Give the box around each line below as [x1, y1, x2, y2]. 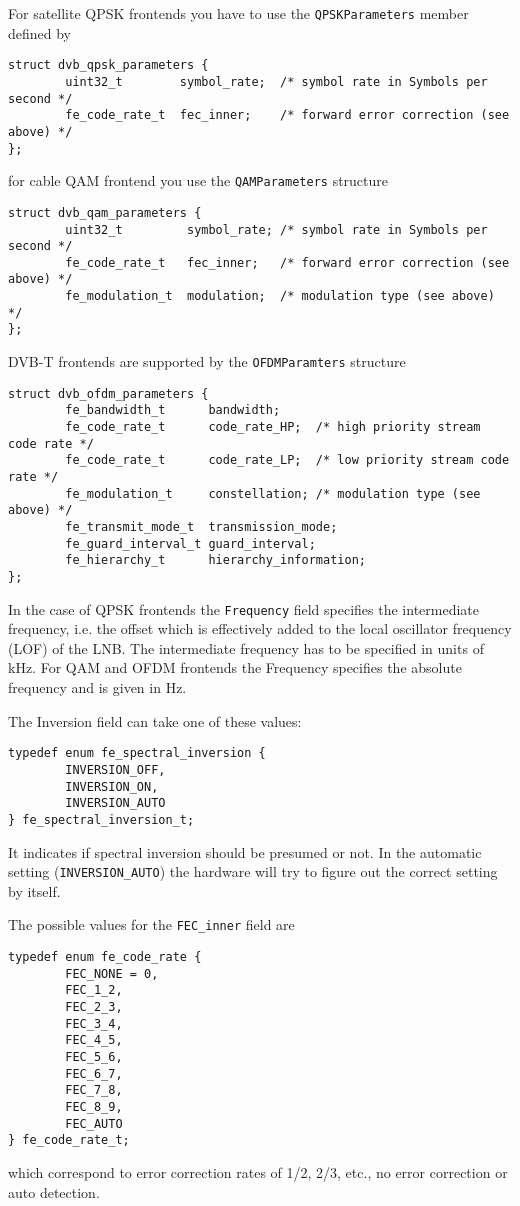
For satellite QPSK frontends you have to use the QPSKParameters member [8, 3, 469, 23]
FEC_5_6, [65, 1049, 123, 1064]
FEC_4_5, [65, 1033, 123, 1048]
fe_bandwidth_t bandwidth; [65, 403, 281, 418]
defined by [8, 22, 72, 43]
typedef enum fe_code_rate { [8, 950, 202, 965]
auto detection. [8, 1181, 100, 1202]
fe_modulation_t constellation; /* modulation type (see [65, 486, 481, 501]
